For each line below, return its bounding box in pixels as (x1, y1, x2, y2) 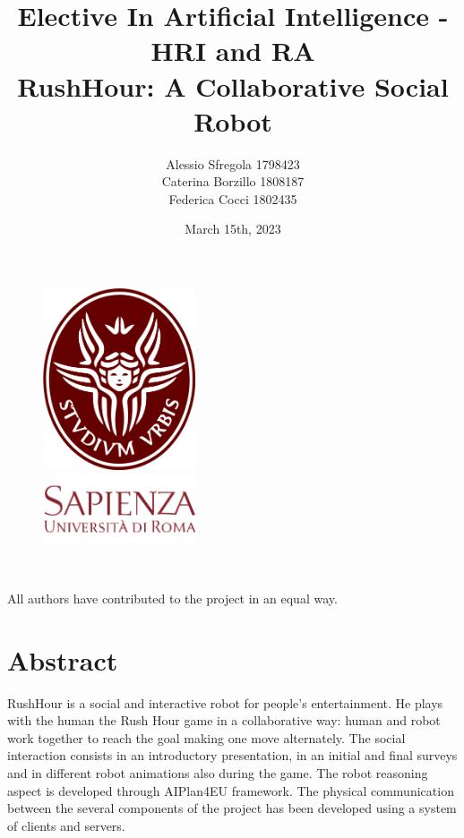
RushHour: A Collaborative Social (17, 67, 449, 104)
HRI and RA (150, 32, 315, 69)
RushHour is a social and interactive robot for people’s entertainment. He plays (7, 693, 443, 712)
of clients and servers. (7, 816, 125, 834)
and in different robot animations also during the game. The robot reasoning (7, 764, 428, 782)
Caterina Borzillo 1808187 (161, 172, 305, 191)
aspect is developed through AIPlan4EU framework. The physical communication (7, 781, 454, 800)
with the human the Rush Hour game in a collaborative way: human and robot (7, 711, 441, 730)
